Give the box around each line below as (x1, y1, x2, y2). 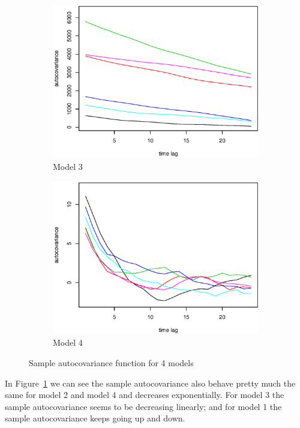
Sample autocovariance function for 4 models (29, 357, 194, 369)
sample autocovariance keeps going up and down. (5, 412, 185, 424)
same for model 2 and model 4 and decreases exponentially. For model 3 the (5, 388, 284, 401)
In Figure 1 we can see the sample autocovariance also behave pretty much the (5, 376, 296, 389)
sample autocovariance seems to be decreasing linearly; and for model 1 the (5, 400, 282, 412)
